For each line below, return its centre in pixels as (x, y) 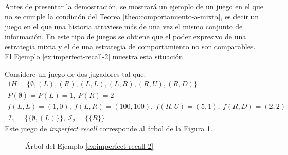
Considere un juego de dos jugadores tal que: (75, 73)
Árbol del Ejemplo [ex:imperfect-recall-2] (89, 146)
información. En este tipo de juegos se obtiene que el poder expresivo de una (125, 36)
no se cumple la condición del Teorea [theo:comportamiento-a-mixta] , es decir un (132, 16)
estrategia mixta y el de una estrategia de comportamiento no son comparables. (130, 46)
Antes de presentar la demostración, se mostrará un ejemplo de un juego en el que (134, 6)
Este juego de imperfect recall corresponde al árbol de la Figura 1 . (109, 129)
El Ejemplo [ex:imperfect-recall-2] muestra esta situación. (95, 56)
